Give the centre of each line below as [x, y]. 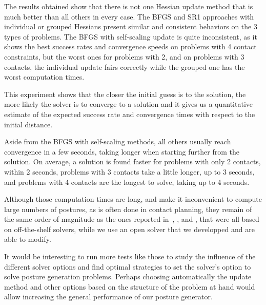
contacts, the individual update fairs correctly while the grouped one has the [125, 66]
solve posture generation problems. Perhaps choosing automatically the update [128, 277]
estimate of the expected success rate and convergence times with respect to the [130, 114]
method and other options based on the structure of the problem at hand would [130, 286]
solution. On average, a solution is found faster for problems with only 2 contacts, [132, 161]
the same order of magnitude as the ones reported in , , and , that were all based [132, 219]
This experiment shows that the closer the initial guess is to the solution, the [125, 94]
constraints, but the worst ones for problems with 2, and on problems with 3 [124, 56]
